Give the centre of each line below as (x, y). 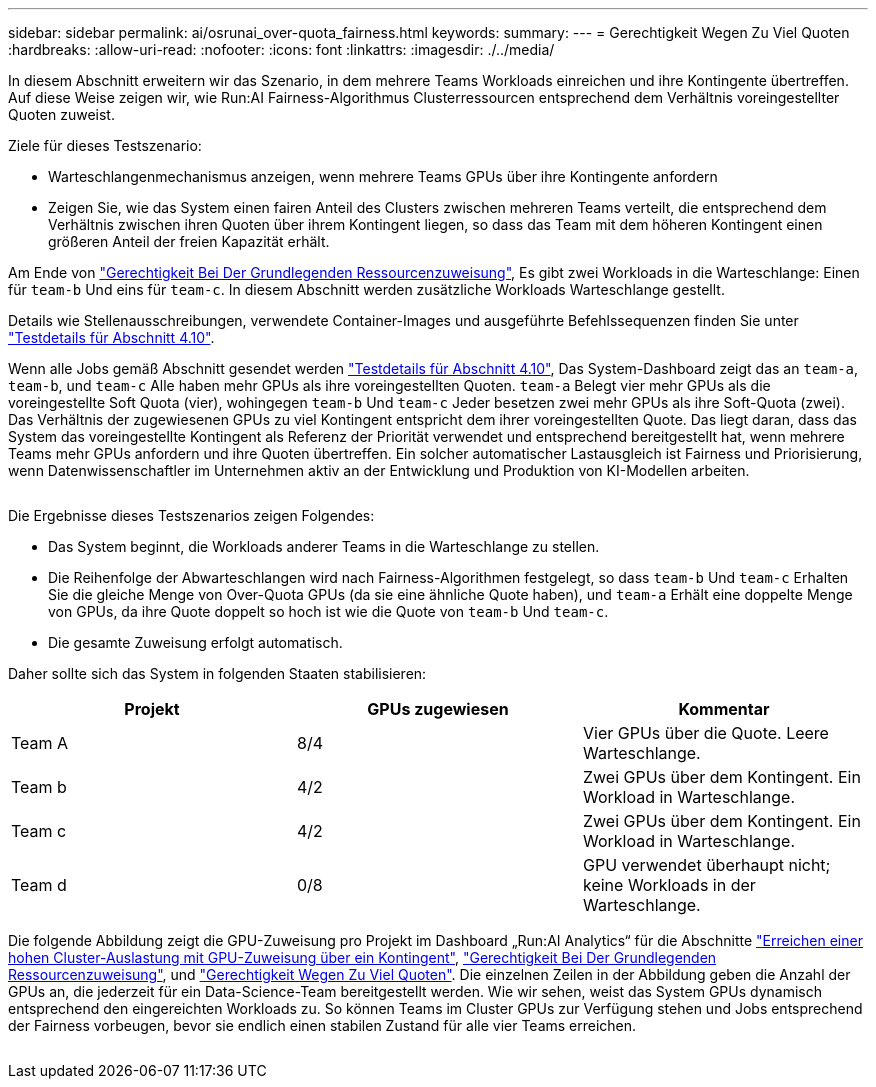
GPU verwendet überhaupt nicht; (706, 865)
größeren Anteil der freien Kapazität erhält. (189, 241)
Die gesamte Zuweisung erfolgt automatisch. (195, 642)
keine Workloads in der (669, 885)
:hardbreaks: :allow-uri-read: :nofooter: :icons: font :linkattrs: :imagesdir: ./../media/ (281, 49)
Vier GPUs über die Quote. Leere (705, 733)
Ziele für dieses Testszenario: (105, 145)
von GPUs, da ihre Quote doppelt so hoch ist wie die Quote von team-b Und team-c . (328, 611)
